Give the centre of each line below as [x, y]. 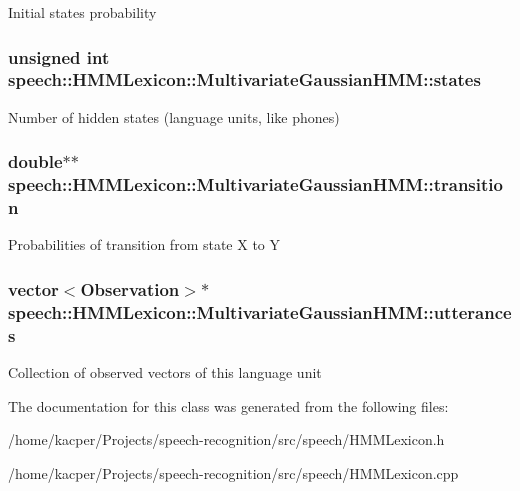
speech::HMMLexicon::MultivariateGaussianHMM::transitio [255, 184]
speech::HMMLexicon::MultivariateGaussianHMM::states [244, 79]
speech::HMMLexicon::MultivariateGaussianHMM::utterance [260, 311]
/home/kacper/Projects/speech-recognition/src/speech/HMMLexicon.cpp [233, 472]
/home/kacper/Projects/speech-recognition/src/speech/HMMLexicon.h [226, 439]
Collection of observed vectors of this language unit [165, 372]
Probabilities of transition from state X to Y [144, 244]
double [35, 161]
